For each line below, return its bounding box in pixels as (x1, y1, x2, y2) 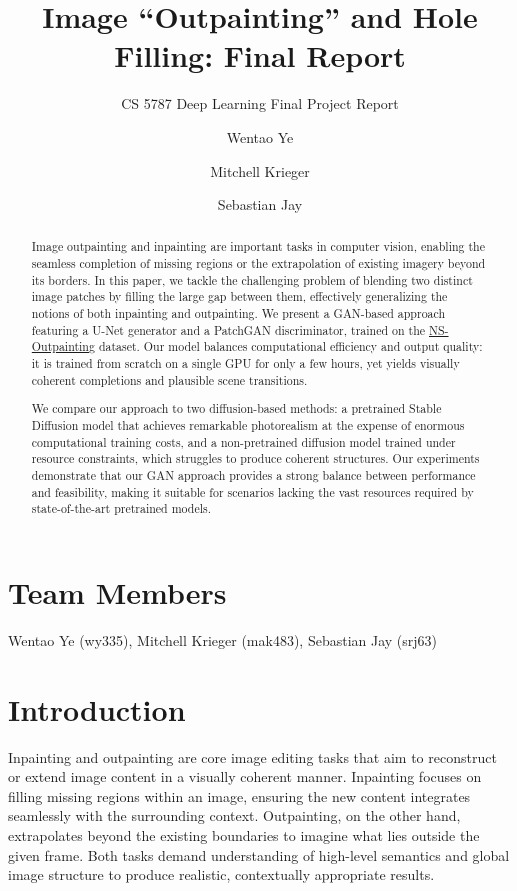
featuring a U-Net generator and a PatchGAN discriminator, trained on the (31, 321, 426, 338)
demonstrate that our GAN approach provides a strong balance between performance (31, 466, 476, 483)
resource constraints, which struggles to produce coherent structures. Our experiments (31, 450, 480, 467)
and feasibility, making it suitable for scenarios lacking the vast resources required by (31, 483, 474, 500)
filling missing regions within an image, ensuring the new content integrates (8, 785, 471, 806)
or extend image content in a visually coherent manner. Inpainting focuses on (8, 766, 482, 787)
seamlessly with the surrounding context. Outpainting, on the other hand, (8, 805, 461, 826)
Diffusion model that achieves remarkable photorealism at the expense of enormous (31, 416, 465, 433)
